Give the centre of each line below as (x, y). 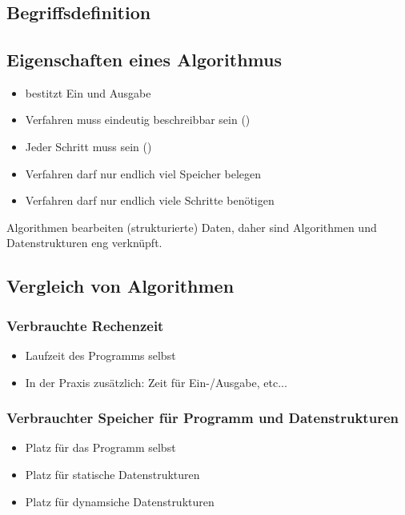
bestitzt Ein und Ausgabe (88, 92)
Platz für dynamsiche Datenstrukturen (120, 501)
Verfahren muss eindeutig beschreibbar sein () (138, 120)
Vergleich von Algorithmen (120, 286)
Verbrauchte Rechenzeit (85, 325)
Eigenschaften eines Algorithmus (144, 59)
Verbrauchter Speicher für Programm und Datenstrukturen (202, 418)
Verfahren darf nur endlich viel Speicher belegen (143, 173)
